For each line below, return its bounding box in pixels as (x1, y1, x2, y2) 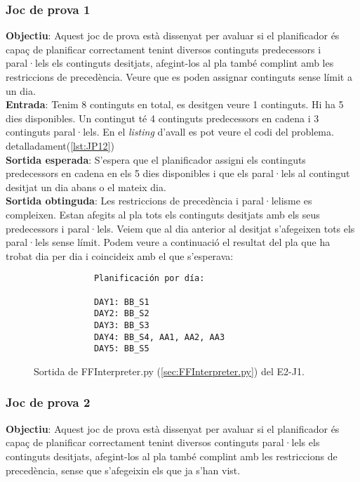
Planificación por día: (93, 273, 205, 284)
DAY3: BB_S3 (93, 320, 149, 330)
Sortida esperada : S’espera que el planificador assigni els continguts (6, 152, 306, 167)
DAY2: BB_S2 (93, 308, 149, 319)
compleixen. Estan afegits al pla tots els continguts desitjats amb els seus (6, 207, 320, 221)
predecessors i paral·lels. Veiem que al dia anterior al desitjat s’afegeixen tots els (6, 221, 355, 235)
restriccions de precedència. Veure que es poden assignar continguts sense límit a (6, 70, 352, 84)
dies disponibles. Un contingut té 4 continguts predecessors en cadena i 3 (6, 110, 319, 125)
